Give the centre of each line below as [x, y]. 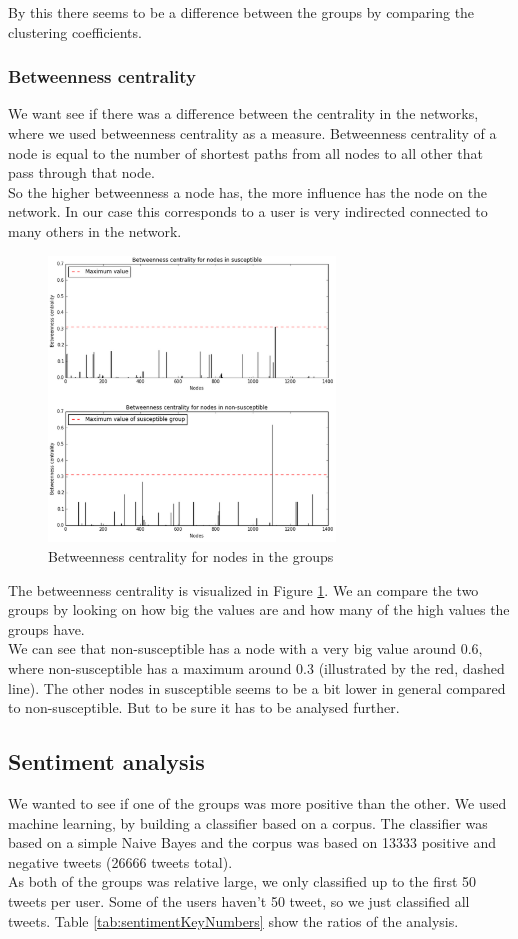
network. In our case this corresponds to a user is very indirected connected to [248, 211]
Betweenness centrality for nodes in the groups [191, 556]
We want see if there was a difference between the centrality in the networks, [243, 113]
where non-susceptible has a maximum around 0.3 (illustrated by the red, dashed [256, 668]
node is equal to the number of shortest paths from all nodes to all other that [245, 152]
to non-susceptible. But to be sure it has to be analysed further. [204, 707]
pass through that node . [81, 172]
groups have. [46, 628]
